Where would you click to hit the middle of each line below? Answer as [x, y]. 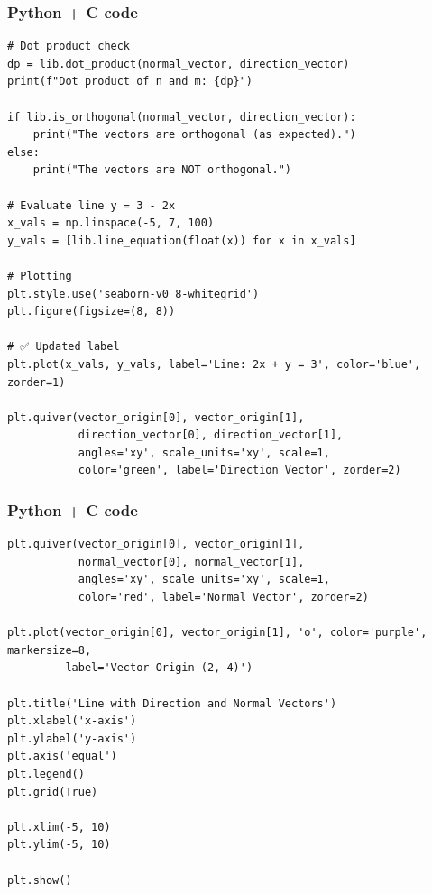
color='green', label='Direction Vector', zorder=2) [239, 470]
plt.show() [40, 880]
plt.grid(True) [53, 792]
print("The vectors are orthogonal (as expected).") [194, 135]
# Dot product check [69, 46]
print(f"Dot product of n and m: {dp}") [130, 82]
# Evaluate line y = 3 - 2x [92, 205]
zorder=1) [37, 382]
